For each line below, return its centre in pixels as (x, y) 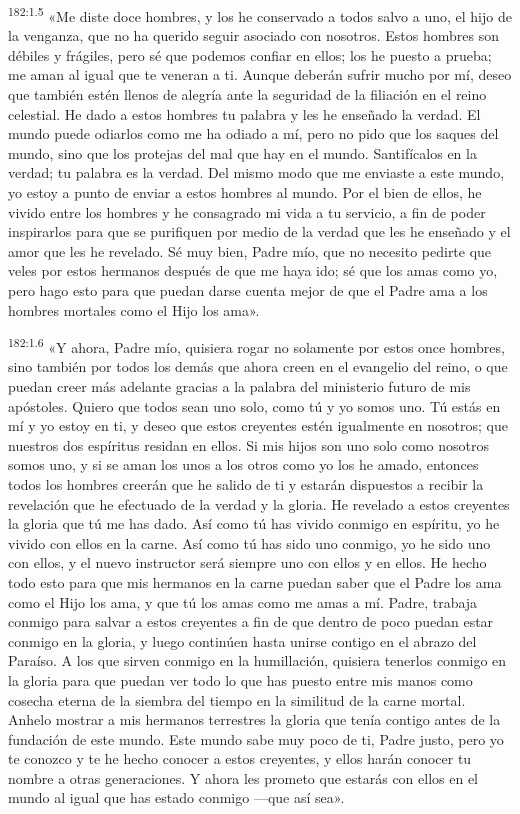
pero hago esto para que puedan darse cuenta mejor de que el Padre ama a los (248, 289)
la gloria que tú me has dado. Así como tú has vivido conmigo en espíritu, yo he (254, 523)
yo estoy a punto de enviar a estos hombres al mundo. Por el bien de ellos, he (245, 192)
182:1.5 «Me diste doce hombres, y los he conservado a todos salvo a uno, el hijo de (260, 14)
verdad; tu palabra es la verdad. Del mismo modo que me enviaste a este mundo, (256, 172)
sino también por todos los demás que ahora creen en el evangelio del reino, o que (258, 366)
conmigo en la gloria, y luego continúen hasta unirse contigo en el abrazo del (242, 640)
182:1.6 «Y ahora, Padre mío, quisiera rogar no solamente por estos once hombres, (256, 345)
